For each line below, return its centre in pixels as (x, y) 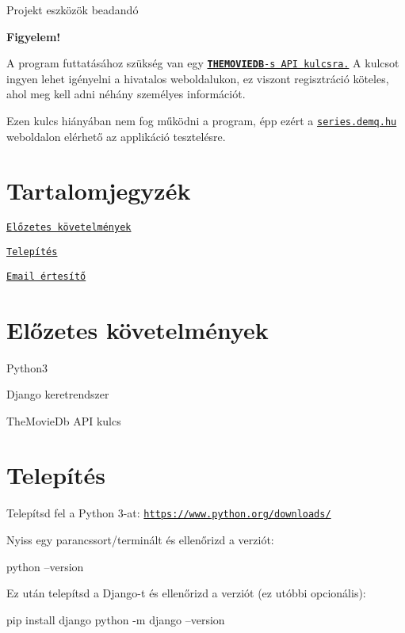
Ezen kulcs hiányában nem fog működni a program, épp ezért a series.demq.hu (202, 121)
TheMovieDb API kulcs (64, 420)
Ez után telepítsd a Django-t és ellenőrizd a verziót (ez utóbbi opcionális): (186, 593)
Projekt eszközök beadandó (73, 10)
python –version (45, 566)
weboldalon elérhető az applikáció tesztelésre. (116, 136)
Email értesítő (46, 276)
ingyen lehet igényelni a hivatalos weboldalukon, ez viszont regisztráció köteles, (198, 78)
